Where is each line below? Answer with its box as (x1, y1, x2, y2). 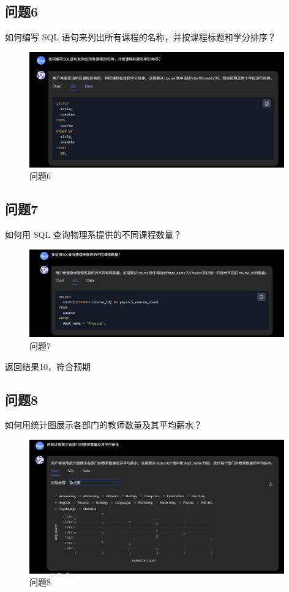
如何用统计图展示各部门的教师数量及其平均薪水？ (5, 418, 202, 431)
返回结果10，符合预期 (5, 360, 91, 372)
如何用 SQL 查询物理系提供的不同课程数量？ (5, 228, 182, 240)
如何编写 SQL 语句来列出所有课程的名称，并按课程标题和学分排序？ (5, 31, 276, 43)
